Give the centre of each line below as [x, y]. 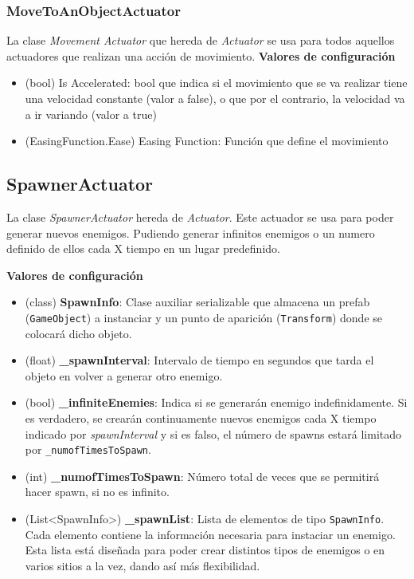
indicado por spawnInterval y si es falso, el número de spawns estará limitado [213, 433]
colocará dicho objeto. [78, 333]
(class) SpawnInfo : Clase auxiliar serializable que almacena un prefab [197, 302]
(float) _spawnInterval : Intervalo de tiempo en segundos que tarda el [199, 360]
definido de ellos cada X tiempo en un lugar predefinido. [143, 248]
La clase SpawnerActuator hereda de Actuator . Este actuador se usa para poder [200, 217]
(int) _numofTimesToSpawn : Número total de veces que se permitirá [202, 476]
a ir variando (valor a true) [91, 114]
